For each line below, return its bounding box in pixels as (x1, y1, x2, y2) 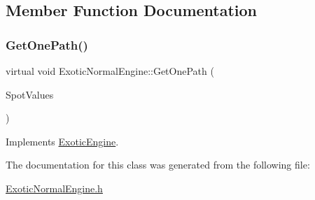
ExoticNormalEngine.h (6, 180, 103, 195)
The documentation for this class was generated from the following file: (6, 157, 310, 172)
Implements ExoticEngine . (6, 134, 119, 148)
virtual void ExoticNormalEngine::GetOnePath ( (6, 64, 214, 78)
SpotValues (6, 87, 54, 101)
